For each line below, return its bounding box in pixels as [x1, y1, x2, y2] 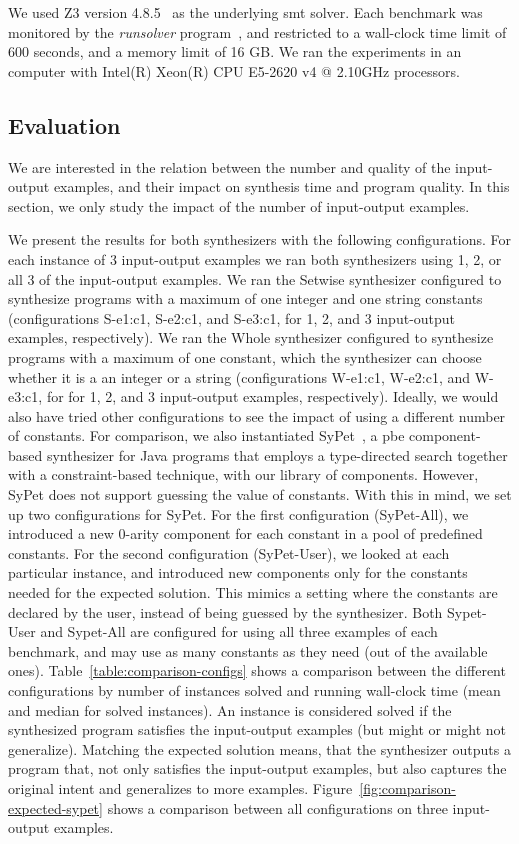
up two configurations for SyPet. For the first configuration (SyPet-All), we [8, 503, 469, 524]
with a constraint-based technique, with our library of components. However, [8, 464, 479, 485]
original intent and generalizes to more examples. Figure [8, 777, 353, 798]
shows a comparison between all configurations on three [107, 797, 448, 818]
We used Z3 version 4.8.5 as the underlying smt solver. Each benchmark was [8, 2, 483, 22]
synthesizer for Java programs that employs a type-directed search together [46, 444, 508, 465]
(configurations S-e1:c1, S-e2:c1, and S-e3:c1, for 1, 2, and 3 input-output [8, 307, 456, 328]
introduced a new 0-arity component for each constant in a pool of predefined [8, 523, 483, 544]
